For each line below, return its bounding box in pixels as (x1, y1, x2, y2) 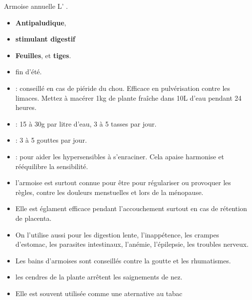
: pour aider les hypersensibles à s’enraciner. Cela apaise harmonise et (15, 151, 224, 161)
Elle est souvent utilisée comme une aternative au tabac (15, 288, 183, 298)
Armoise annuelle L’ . (4, 1, 68, 11)
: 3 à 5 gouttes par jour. (15, 135, 87, 145)
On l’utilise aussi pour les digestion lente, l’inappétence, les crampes (15, 229, 219, 239)
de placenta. (15, 213, 52, 223)
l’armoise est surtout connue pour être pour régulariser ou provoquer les (15, 177, 231, 188)
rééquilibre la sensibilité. (15, 161, 88, 171)
